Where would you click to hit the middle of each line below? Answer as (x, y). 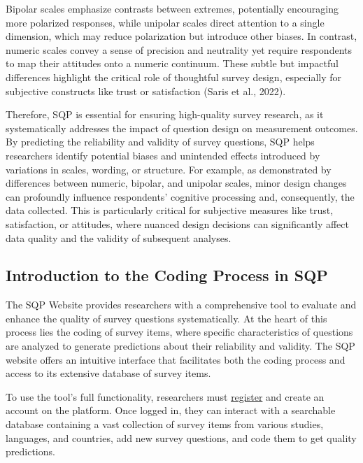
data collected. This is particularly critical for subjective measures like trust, (170, 210)
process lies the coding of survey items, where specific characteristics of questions (179, 332)
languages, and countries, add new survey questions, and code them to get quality (181, 437)
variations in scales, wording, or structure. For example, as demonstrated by (169, 169)
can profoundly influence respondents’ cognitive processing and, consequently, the (180, 196)
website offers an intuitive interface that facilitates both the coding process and (176, 359)
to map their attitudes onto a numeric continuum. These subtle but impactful (172, 63)
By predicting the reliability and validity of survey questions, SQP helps (160, 142)
